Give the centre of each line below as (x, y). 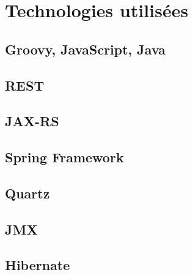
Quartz (27, 193)
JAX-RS (32, 121)
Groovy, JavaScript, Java (86, 49)
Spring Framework (64, 157)
